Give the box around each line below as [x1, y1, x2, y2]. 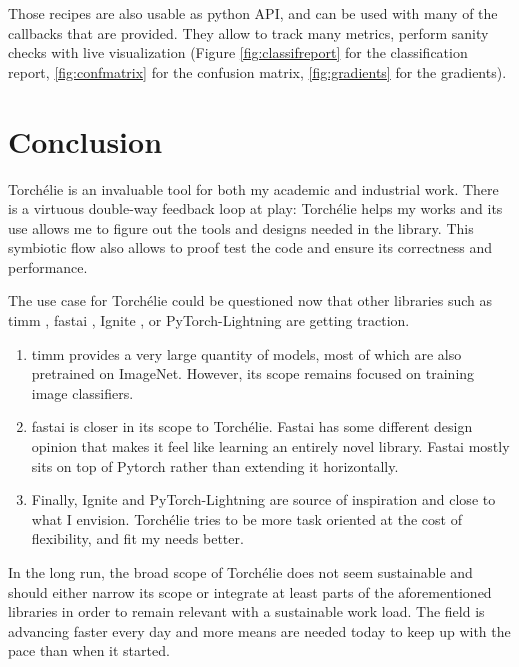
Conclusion [8, 120, 163, 161]
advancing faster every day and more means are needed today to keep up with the [8, 620, 511, 641]
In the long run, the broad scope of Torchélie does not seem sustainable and [8, 562, 473, 582]
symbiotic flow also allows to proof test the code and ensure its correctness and [8, 237, 493, 258]
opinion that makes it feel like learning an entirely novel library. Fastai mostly [31, 436, 510, 457]
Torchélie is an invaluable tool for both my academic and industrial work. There [8, 178, 499, 199]
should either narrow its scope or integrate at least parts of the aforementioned [8, 581, 492, 602]
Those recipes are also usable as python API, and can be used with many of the [8, 3, 498, 23]
